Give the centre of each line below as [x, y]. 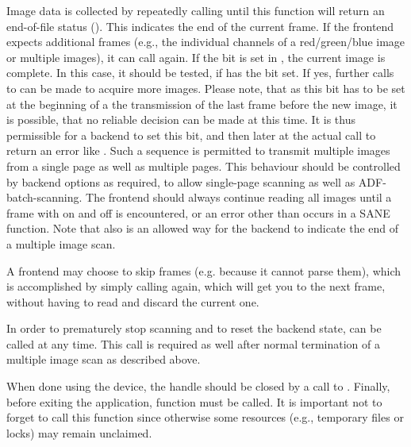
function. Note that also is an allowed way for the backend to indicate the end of [203, 228]
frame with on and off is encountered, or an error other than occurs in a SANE [198, 212]
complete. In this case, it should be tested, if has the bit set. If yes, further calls [200, 73]
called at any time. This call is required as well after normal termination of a [193, 343]
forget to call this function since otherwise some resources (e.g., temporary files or [205, 417]
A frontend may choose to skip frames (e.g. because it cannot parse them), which [204, 270]
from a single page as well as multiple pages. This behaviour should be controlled [204, 166]
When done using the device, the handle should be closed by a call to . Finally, [198, 386]
